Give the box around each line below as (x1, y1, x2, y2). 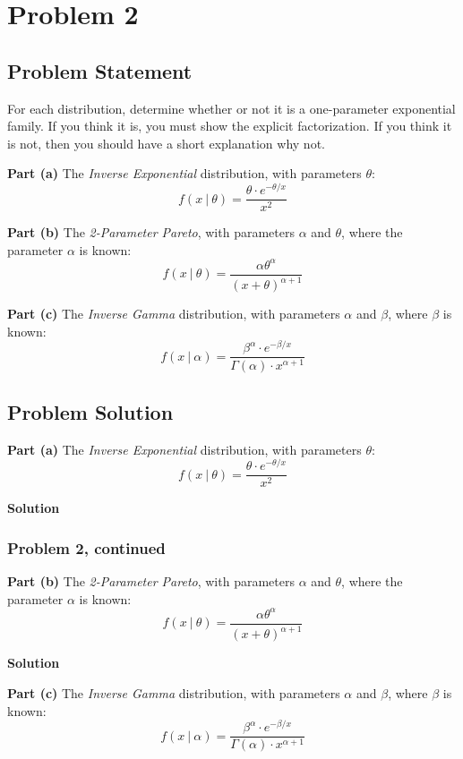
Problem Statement (7, 56, 193, 84)
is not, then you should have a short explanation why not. (7, 133, 325, 152)
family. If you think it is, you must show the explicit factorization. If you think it (7, 116, 452, 135)
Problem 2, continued (7, 536, 166, 559)
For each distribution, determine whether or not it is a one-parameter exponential (7, 98, 456, 117)
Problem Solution (7, 397, 174, 425)
